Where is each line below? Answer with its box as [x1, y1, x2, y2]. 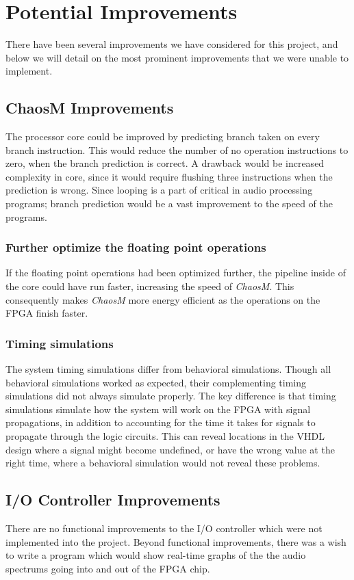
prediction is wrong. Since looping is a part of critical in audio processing [5, 183, 313, 197]
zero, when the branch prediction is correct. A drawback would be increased [5, 156, 325, 170]
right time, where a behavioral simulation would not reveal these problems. [5, 456, 320, 470]
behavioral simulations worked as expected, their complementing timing [5, 375, 307, 389]
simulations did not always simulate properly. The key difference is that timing [5, 388, 336, 403]
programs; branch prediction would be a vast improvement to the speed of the [5, 196, 333, 211]
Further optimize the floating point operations [5, 239, 266, 256]
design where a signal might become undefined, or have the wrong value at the [5, 442, 335, 456]
